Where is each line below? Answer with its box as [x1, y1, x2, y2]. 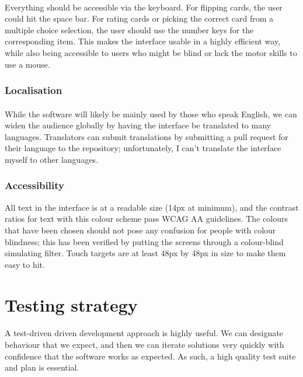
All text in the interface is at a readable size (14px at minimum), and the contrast [5, 201, 299, 213]
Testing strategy [5, 292, 138, 316]
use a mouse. [5, 58, 50, 70]
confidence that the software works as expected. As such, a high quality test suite [5, 350, 296, 362]
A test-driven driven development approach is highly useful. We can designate [5, 327, 283, 339]
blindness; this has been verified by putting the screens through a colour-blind [5, 235, 284, 247]
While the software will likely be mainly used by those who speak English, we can [5, 107, 297, 120]
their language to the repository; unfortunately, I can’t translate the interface [5, 142, 281, 154]
